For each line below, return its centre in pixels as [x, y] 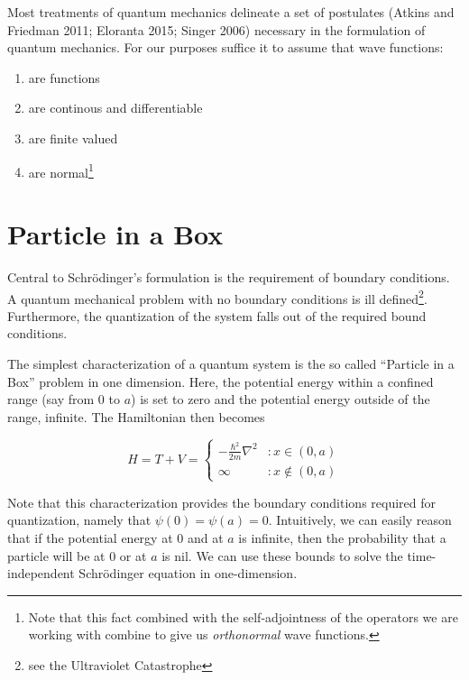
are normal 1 [61, 170]
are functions [64, 77]
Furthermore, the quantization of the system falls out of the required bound [217, 315]
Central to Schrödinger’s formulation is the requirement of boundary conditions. [229, 276]
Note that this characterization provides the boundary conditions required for [222, 502]
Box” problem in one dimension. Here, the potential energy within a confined [221, 381]
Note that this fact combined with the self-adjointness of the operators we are [243, 616]
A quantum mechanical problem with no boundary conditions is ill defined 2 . [217, 297]
